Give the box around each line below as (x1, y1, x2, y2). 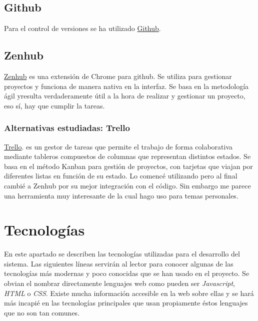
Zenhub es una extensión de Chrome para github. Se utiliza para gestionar (4, 71, 232, 81)
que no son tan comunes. (4, 307, 80, 317)
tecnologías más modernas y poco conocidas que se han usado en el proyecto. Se (4, 268, 249, 278)
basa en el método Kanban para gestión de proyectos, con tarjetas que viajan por (4, 160, 253, 171)
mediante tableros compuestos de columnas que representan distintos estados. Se (4, 151, 251, 161)
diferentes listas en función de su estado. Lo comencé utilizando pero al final (4, 170, 237, 181)
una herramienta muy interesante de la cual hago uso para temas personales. (4, 190, 238, 200)
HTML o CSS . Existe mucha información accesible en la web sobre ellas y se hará (4, 287, 254, 298)
